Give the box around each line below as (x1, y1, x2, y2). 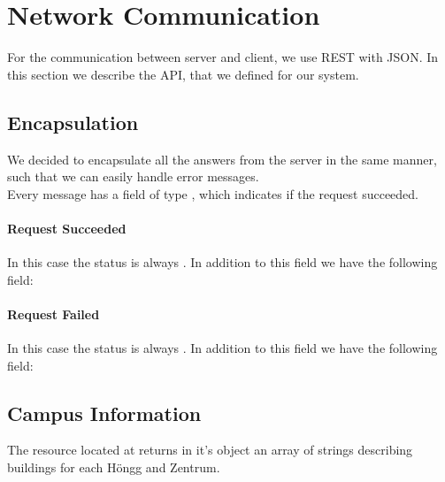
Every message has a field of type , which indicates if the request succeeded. (7, 184, 419, 203)
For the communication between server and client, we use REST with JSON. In (7, 48, 439, 66)
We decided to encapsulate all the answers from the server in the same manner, (7, 149, 437, 168)
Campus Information (7, 399, 202, 426)
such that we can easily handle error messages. (7, 167, 259, 186)
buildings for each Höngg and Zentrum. (7, 458, 220, 477)
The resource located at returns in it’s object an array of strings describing (7, 440, 413, 459)
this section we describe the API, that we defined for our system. (7, 65, 359, 83)
